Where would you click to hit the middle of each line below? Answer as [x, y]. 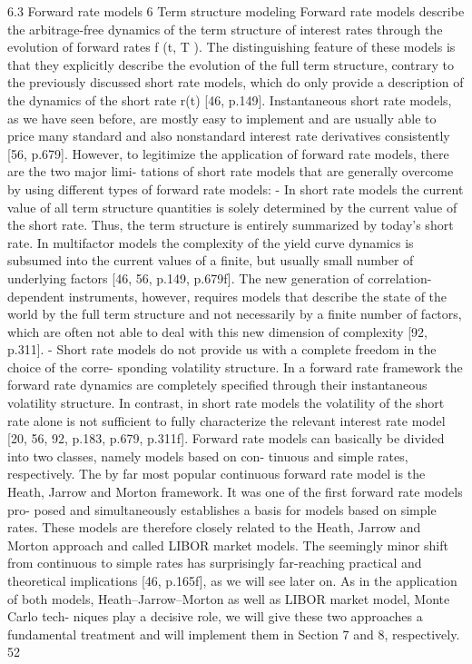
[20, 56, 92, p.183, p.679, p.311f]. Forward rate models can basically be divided [226, 438]
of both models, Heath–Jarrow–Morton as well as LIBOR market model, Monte [229, 598]
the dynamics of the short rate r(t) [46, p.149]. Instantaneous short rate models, [230, 99]
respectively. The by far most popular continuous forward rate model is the [216, 474]
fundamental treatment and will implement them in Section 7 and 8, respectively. [234, 634]
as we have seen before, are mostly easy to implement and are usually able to [222, 118]
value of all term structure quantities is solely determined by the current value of [232, 207]
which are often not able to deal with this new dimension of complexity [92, [217, 331]
